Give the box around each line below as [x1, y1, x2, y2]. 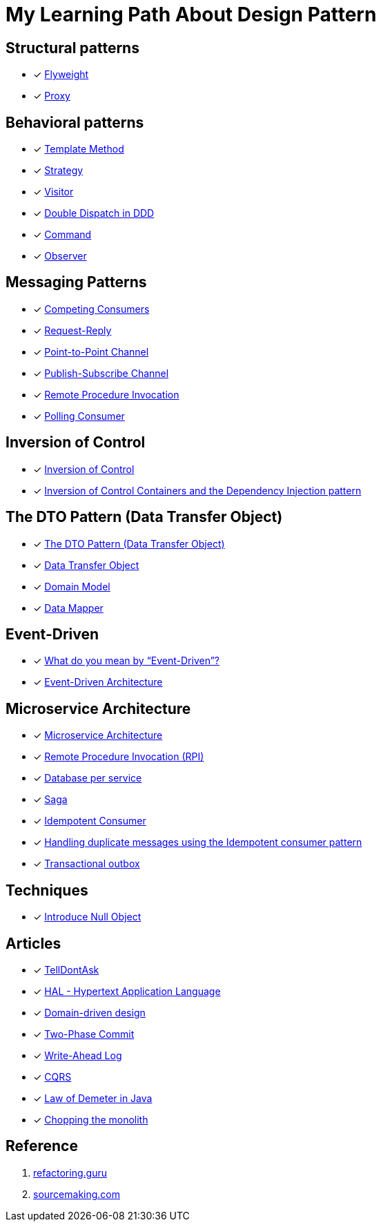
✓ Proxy [33, 90, 70, 102]
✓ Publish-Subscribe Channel [33, 367, 169, 379]
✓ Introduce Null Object [33, 911, 141, 923]
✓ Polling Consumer [33, 409, 125, 422]
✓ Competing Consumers [33, 302, 150, 315]
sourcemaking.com [33, 1188, 121, 1200]
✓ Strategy [33, 164, 84, 177]
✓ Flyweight [33, 68, 89, 81]
